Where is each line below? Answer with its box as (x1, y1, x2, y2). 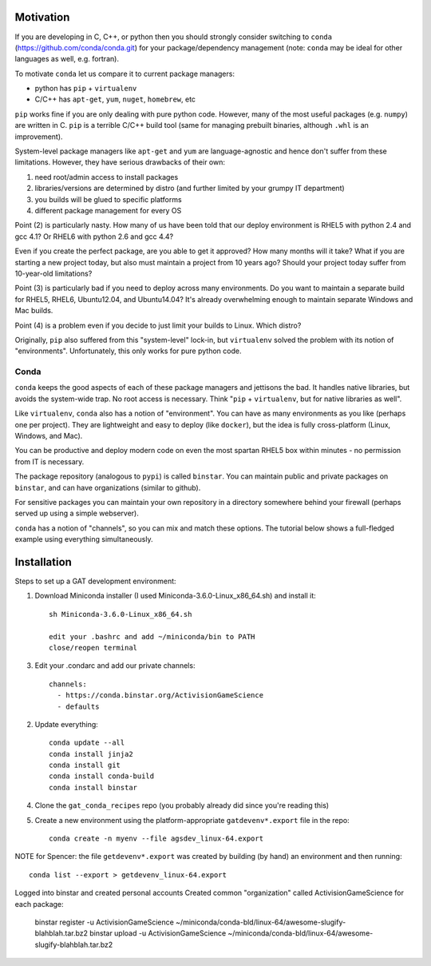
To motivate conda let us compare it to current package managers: (14, 69, 235, 78)
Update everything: (34, 719, 99, 729)
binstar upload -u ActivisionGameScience (89, 928, 227, 938)
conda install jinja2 (49, 749, 133, 758)
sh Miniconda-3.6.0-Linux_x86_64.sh (49, 610, 192, 618)
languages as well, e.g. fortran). (14, 54, 120, 64)
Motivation (14, 10, 70, 24)
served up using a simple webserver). (14, 508, 140, 519)
